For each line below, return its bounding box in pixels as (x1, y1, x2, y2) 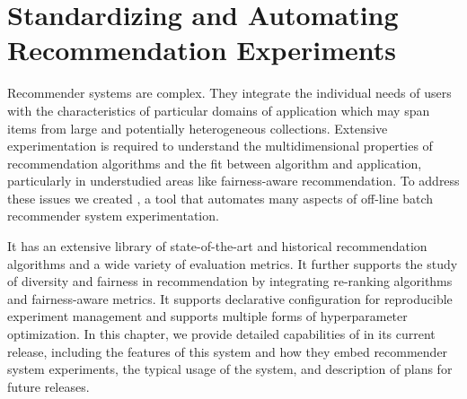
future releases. (7, 377, 90, 395)
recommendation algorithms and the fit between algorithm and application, (7, 153, 422, 172)
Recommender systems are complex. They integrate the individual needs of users (7, 83, 452, 102)
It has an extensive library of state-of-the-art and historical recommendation (7, 237, 427, 256)
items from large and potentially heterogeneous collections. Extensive (7, 118, 388, 137)
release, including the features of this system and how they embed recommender (7, 342, 448, 360)
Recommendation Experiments (7, 31, 397, 68)
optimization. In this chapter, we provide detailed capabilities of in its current (7, 325, 436, 343)
